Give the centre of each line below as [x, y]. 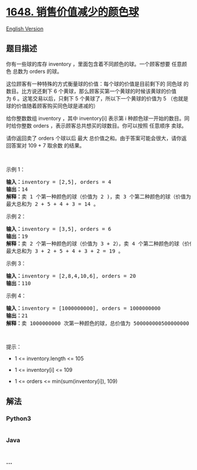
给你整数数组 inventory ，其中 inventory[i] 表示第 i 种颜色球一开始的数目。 [95, 118]
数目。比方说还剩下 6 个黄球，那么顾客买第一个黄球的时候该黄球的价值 [91, 91]
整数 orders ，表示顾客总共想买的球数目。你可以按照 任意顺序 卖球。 [104, 125]
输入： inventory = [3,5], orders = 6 [59, 229]
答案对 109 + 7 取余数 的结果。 [48, 145]
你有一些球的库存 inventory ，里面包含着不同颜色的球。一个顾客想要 [88, 64]
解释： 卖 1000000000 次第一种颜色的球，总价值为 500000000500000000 [98, 323]
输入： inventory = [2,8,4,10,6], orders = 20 [71, 276]
